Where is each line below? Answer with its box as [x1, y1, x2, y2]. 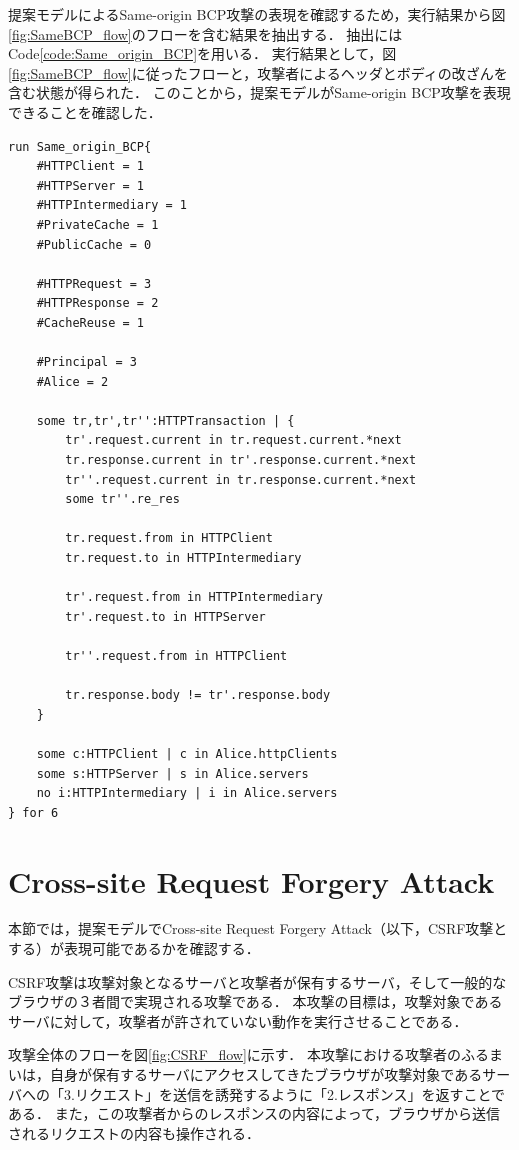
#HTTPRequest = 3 [36, 276, 152, 291]
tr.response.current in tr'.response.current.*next [65, 453, 417, 468]
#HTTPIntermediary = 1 [36, 198, 187, 213]
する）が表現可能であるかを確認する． [8, 938, 260, 959]
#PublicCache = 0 [36, 237, 152, 252]
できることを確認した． [8, 101, 162, 122]
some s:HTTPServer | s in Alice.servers [36, 766, 309, 781]
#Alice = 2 [36, 374, 109, 389]
